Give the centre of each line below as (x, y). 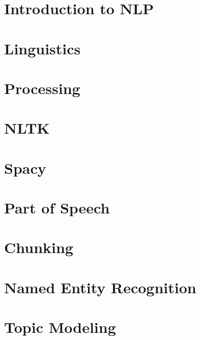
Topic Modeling (60, 327)
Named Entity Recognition (100, 287)
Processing (42, 88)
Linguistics (42, 48)
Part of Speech (57, 208)
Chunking (39, 247)
